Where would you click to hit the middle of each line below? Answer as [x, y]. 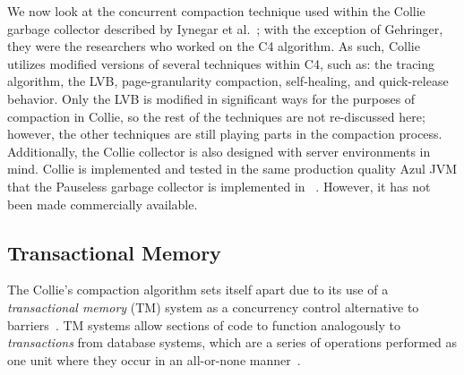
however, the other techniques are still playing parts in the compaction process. [225, 134]
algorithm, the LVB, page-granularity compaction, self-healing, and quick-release [228, 81]
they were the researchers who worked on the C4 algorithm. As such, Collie [214, 46]
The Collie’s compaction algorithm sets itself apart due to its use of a [198, 290]
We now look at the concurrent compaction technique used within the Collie [216, 11]
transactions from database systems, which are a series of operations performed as [232, 342]
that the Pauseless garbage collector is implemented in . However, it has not [219, 186]
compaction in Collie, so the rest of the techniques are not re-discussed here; [216, 116]
